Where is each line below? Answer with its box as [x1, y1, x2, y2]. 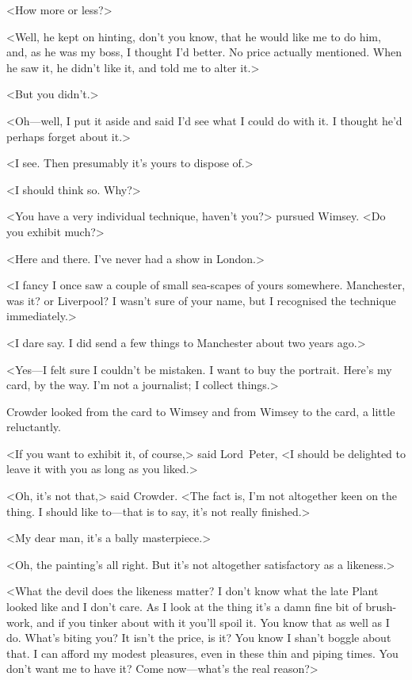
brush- [365, 598, 397, 615]
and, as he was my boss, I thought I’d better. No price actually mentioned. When [6, 44, 402, 60]
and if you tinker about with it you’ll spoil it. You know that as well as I [36, 613, 390, 630]
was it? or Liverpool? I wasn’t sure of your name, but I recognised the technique [6, 292, 396, 308]
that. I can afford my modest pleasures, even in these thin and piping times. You [6, 644, 399, 661]
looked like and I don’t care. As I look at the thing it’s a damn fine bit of [6, 598, 362, 615]
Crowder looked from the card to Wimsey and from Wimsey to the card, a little [6, 403, 395, 419]
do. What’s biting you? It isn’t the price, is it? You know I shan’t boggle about [6, 629, 391, 646]
